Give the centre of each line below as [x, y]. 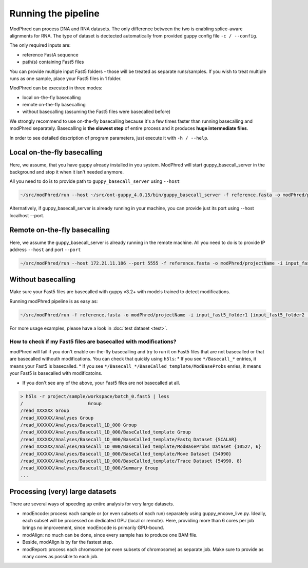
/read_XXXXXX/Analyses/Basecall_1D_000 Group [79, 425]
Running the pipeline [54, 13]
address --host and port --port [45, 250]
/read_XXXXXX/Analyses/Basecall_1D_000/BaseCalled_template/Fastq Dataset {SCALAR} [129, 439]
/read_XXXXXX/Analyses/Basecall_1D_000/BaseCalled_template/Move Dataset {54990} [126, 454]
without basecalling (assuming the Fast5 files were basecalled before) [96, 112]
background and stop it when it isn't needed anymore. [67, 172]
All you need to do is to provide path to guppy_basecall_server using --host [95, 181]
